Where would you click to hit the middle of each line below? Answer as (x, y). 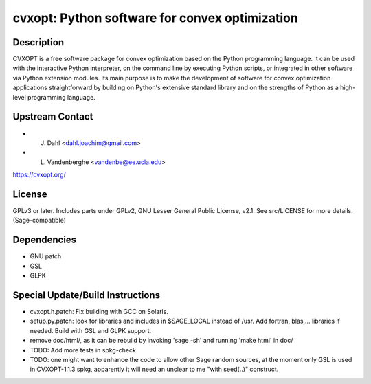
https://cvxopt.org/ (40, 174)
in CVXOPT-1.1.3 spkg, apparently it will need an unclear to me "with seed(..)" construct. (154, 369)
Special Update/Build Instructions (87, 295)
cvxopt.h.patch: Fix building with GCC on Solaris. (99, 311)
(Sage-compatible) (40, 221)
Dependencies (45, 240)
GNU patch (46, 256)
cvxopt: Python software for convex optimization (155, 18)
